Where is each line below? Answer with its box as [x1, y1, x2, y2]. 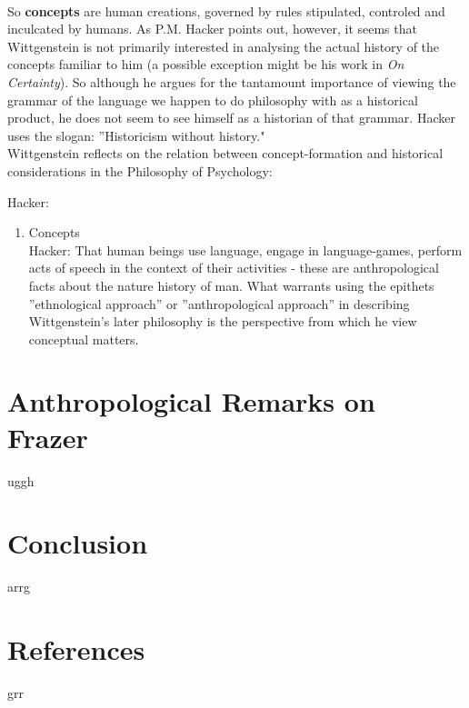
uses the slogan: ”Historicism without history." [7, 125, 265, 145]
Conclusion [7, 524, 148, 562]
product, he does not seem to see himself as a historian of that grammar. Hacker [7, 108, 455, 127]
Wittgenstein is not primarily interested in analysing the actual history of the [7, 36, 440, 55]
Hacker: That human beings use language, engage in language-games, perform [28, 240, 463, 259]
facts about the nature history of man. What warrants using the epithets [28, 275, 434, 294]
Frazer [7, 418, 88, 455]
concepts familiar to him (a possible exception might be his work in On [7, 55, 404, 74]
